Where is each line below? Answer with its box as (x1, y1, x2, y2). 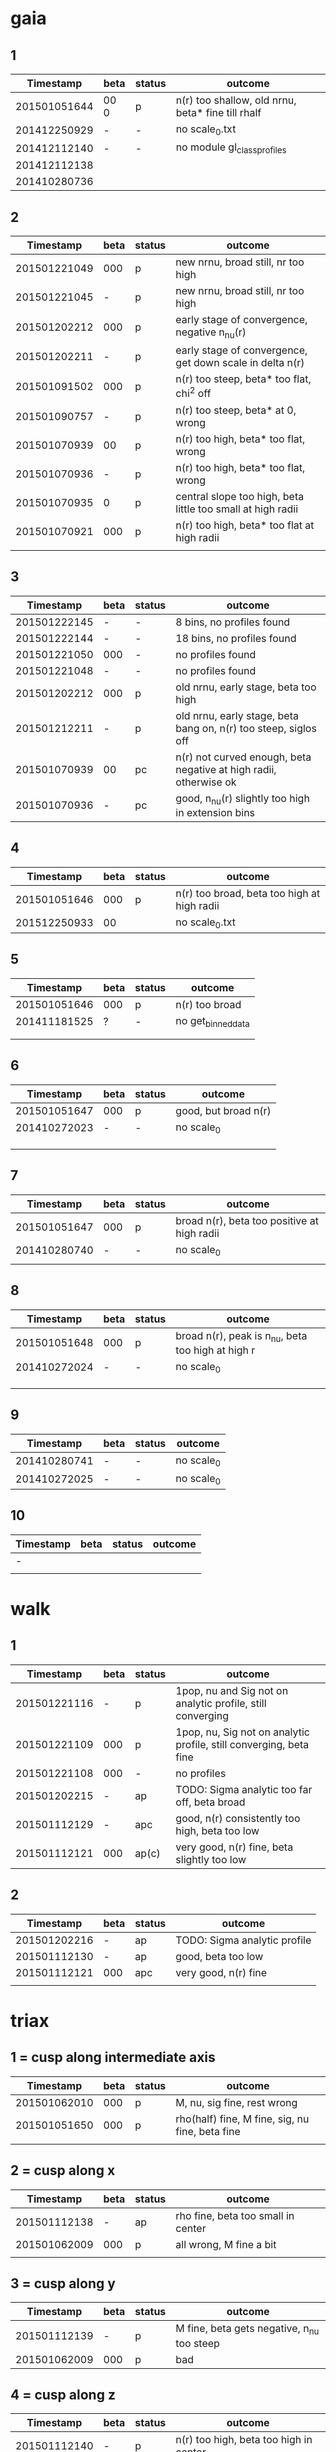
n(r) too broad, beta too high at (175, 886, 321, 900)
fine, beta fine (175, 2124, 241, 2138)
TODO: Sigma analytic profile (175, 1933, 312, 1947)
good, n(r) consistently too (175, 1811, 301, 1825)
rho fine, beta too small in (175, 2208, 295, 2222)
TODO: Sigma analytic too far (175, 1782, 313, 1796)
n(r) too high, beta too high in (175, 2433, 313, 2447)
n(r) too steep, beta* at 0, (175, 403, 297, 417)
